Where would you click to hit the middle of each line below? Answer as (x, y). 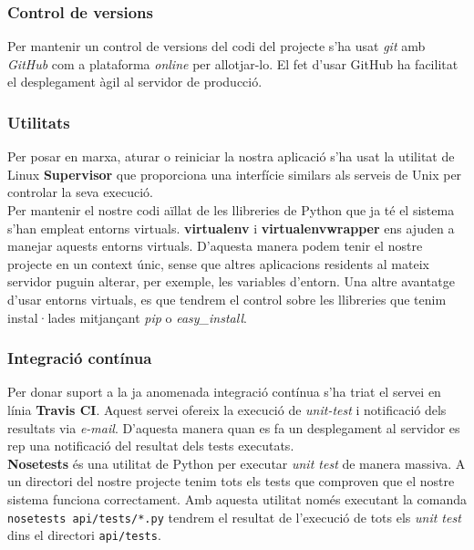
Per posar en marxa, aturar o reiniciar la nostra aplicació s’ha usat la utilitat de (231, 156)
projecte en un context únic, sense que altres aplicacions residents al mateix (218, 263)
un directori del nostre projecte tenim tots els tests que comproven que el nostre (231, 481)
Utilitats (39, 122)
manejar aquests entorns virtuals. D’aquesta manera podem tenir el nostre (215, 246)
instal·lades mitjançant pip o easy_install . (127, 317)
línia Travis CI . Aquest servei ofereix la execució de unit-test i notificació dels (227, 409)
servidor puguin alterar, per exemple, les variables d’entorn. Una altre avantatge (231, 281)
